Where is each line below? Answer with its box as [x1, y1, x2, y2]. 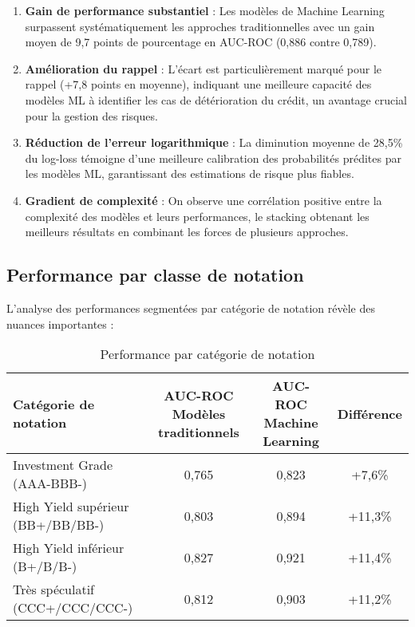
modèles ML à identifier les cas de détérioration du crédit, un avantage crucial [25, 91, 407, 108]
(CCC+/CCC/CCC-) [13, 598, 133, 617]
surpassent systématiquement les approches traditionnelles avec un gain [25, 18, 375, 34]
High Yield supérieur [13, 497, 129, 516]
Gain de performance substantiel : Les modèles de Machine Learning [25, 2, 385, 18]
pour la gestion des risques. [25, 107, 158, 124]
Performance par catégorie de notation [100, 345, 315, 364]
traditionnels [158, 422, 239, 441]
